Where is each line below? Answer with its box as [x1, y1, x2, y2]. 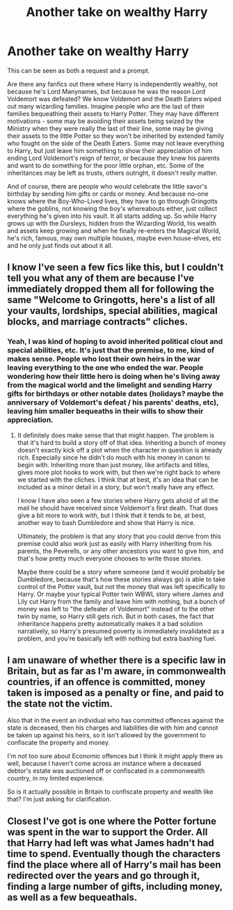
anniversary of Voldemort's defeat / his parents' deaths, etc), [7, 398, 219, 407]
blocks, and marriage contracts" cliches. [7, 316, 188, 328]
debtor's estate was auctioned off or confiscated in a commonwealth [7, 767, 205, 775]
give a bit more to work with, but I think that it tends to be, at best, [17, 511, 207, 519]
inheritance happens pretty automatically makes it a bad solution [17, 619, 203, 627]
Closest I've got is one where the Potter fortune [7, 815, 217, 827]
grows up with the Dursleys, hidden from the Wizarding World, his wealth [7, 219, 217, 227]
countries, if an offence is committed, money [7, 676, 206, 688]
